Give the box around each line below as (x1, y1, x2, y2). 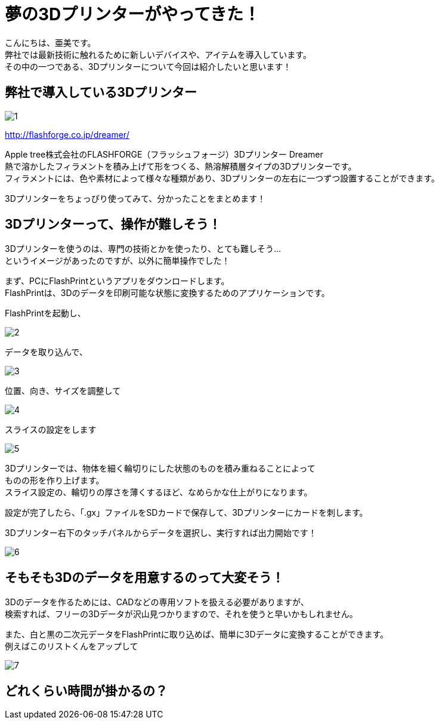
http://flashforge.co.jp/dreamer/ (5, 129, 129, 140)
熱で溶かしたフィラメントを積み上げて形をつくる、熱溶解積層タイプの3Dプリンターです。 (5, 161, 357, 171)
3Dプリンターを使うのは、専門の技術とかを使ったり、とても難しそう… (5, 244, 282, 254)
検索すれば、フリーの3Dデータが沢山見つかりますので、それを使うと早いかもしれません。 (5, 609, 358, 620)
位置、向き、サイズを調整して (5, 386, 121, 396)
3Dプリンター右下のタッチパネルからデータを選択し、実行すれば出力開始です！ (5, 528, 317, 538)
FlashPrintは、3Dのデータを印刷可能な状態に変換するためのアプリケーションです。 (5, 288, 330, 298)
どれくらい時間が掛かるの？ (5, 683, 168, 698)
